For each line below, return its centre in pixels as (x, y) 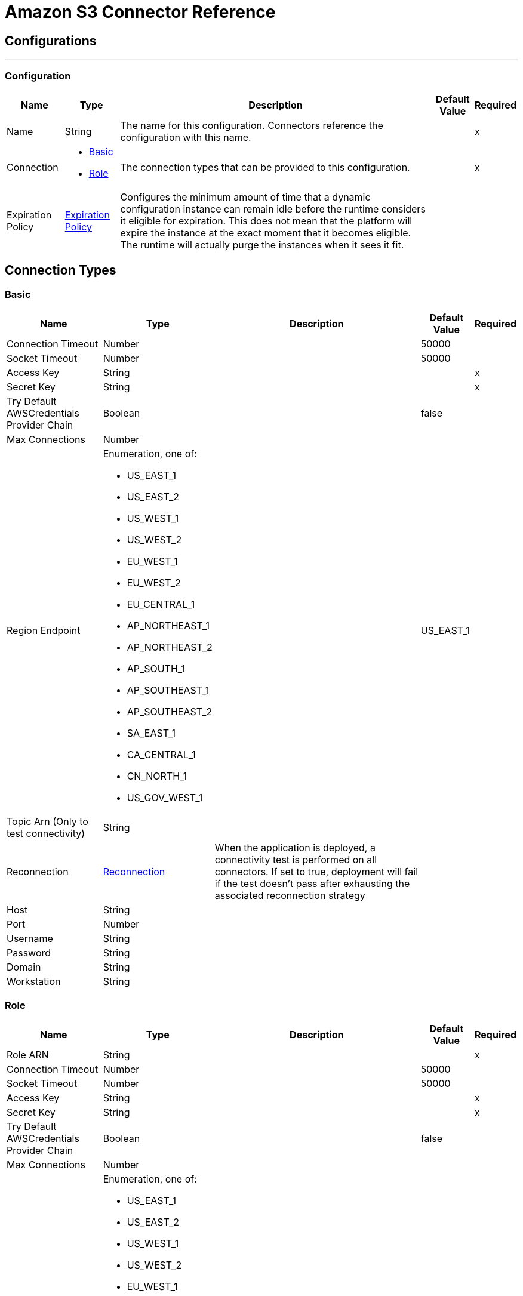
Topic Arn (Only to (47, 822)
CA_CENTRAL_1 (161, 755)
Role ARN (28, 1055)
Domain (24, 967)
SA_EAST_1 (151, 733)
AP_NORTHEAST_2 (170, 647)
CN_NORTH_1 (157, 776)
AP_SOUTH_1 (156, 669)
